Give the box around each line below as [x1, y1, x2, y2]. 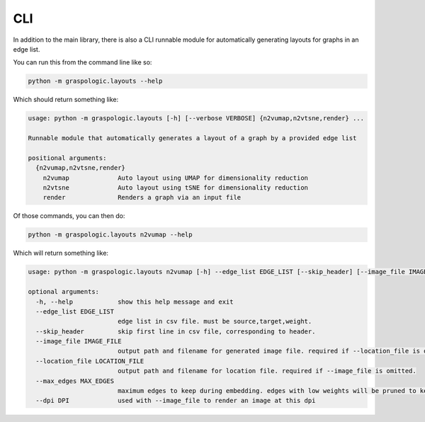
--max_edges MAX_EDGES [35, 377, 115, 385]
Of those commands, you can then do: [13, 212, 125, 220]
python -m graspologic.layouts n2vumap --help [28, 231, 193, 239]
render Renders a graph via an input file [42, 193, 242, 202]
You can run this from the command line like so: [13, 58, 152, 67]
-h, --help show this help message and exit [35, 297, 234, 306]
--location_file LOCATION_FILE [35, 357, 144, 365]
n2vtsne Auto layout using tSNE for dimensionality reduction [42, 184, 308, 192]
